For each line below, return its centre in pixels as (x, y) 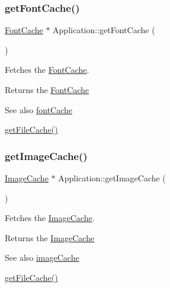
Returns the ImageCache (50, 237)
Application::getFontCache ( (104, 30)
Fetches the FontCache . (47, 70)
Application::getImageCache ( (112, 178)
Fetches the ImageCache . (50, 218)
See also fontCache (39, 109)
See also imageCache (42, 257)
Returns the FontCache (47, 89)
